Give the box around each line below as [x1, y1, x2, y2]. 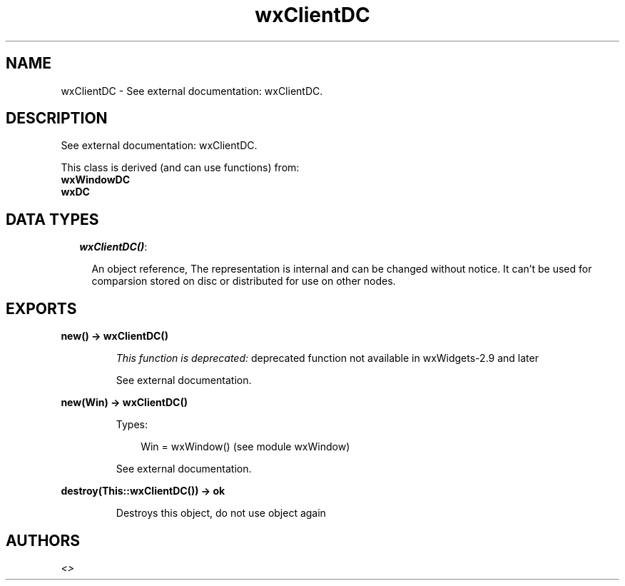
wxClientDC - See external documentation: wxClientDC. [61, 84, 323, 97]
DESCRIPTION [6, 109, 108, 128]
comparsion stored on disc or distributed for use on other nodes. [91, 275, 396, 288]
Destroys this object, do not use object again [116, 507, 326, 520]
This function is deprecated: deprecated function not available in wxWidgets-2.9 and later [116, 352, 539, 365]
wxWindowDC [61, 173, 131, 186]
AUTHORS [6, 531, 81, 550]
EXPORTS [6, 299, 77, 318]
